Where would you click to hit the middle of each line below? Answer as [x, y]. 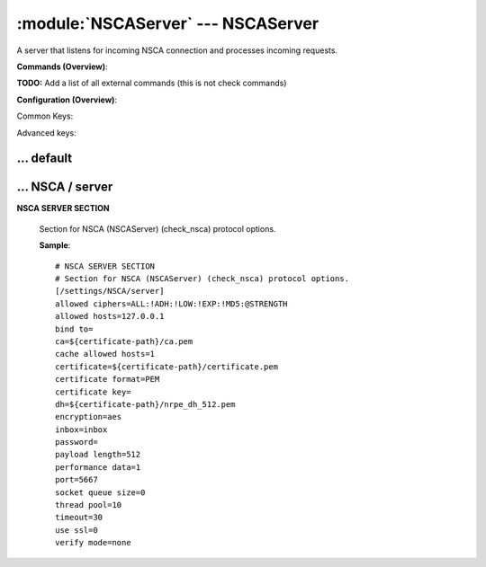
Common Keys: [45, 116]
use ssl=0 [76, 530]
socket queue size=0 [100, 492]
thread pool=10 [89, 505]
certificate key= [93, 392]
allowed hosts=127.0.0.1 [110, 316]
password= [76, 442]
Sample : [55, 245]
